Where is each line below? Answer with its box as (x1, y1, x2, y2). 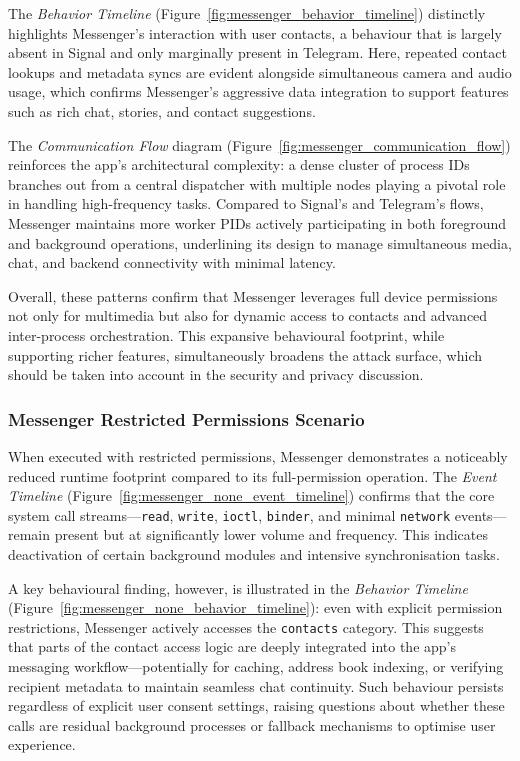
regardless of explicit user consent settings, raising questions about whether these (8, 695, 505, 716)
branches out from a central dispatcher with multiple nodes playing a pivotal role (8, 173, 506, 194)
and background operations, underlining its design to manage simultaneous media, (8, 232, 512, 253)
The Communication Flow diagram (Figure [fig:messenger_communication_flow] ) (8, 134, 511, 155)
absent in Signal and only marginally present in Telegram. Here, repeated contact (8, 42, 507, 63)
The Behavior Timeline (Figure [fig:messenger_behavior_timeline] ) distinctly (8, 3, 486, 23)
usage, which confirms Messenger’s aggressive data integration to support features (8, 81, 509, 102)
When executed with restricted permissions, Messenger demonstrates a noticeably (8, 445, 508, 466)
